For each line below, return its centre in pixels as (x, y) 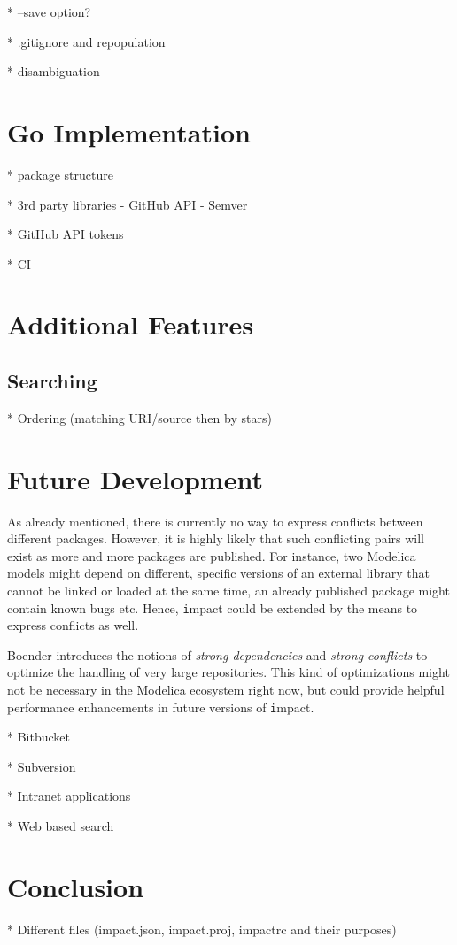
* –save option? (49, 12)
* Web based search (61, 826)
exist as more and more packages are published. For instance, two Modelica (212, 555)
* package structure (60, 174)
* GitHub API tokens (66, 234)
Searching (52, 381)
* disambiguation (54, 71)
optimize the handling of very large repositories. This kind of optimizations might (228, 672)
